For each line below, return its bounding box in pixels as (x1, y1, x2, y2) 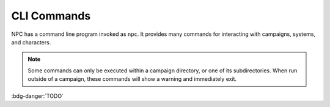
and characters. (11, 38, 51, 46)
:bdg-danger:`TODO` (11, 92, 64, 100)
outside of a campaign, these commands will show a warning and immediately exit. (28, 75, 237, 83)
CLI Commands (11, 9, 91, 22)
